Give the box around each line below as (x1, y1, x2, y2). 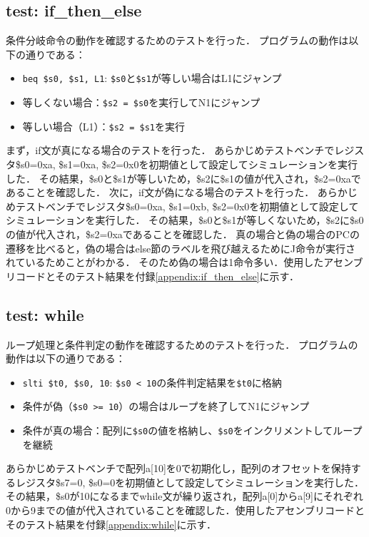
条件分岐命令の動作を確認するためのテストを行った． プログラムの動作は (6, 33, 349, 48)
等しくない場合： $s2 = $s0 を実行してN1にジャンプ (22, 95, 261, 110)
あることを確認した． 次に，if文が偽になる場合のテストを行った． (6, 185, 315, 200)
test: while (6, 303, 84, 325)
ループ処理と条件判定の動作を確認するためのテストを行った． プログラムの (6, 337, 358, 352)
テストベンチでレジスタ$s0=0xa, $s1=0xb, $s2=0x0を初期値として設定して (15, 198, 359, 213)
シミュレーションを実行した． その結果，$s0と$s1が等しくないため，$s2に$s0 (6, 213, 364, 227)
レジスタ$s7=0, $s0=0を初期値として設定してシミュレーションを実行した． (15, 474, 364, 489)
